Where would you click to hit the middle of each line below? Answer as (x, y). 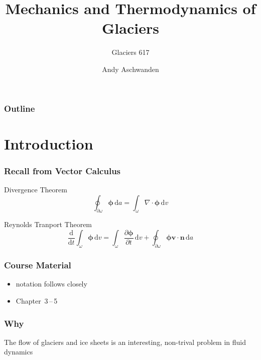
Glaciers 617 (130, 52)
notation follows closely (51, 284)
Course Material (38, 265)
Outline (20, 108)
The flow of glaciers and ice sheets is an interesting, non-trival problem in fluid (125, 342)
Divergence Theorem (36, 190)
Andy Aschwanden (130, 69)
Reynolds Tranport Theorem (48, 224)
